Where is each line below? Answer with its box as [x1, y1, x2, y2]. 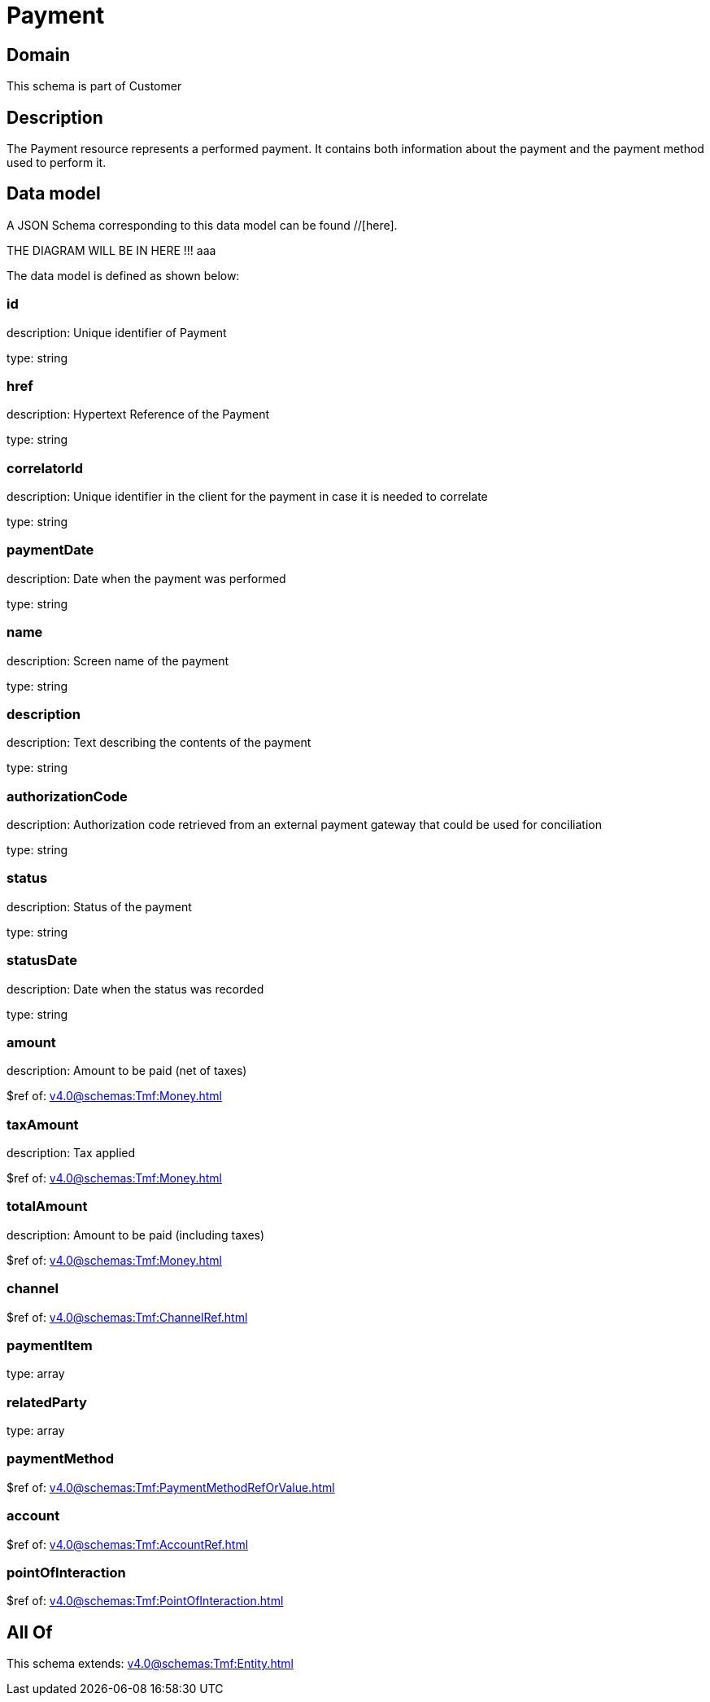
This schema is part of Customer [7, 79, 182, 94]
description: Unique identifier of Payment [7, 325, 227, 340]
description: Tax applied [7, 1146, 136, 1160]
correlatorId [7, 459, 84, 476]
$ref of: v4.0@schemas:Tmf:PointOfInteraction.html [7, 1594, 284, 1608]
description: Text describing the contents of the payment [7, 735, 311, 750]
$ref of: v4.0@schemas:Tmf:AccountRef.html [7, 1537, 249, 1551]
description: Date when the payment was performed [7, 571, 286, 586]
